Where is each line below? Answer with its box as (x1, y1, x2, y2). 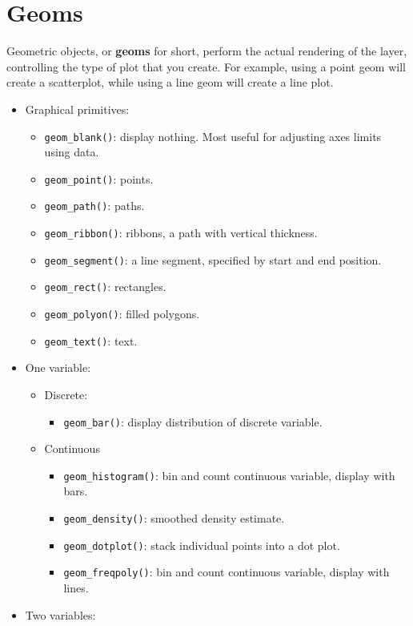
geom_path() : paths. (44, 197, 145, 214)
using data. (44, 143, 99, 160)
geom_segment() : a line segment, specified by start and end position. (44, 251, 382, 268)
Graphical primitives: (25, 100, 130, 117)
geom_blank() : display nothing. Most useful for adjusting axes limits (44, 127, 382, 144)
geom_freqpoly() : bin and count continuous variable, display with (63, 563, 390, 580)
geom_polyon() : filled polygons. (44, 305, 200, 322)
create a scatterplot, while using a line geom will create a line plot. (6, 74, 334, 91)
